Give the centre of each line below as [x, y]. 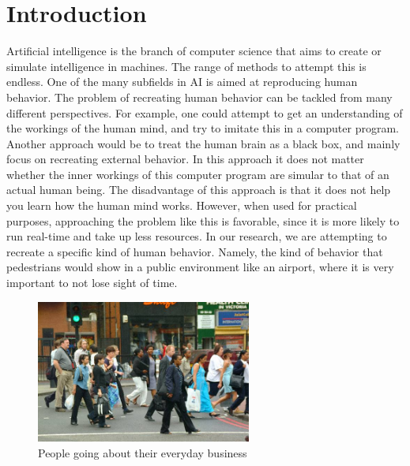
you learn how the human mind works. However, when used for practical [182, 205]
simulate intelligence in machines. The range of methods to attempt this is [186, 66]
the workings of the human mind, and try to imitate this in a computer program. [203, 128]
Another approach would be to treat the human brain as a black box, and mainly [203, 143]
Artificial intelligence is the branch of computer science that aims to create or [194, 51]
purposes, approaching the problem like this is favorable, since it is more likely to [203, 220]
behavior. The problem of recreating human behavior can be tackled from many [199, 97]
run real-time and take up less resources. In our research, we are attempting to [197, 236]
